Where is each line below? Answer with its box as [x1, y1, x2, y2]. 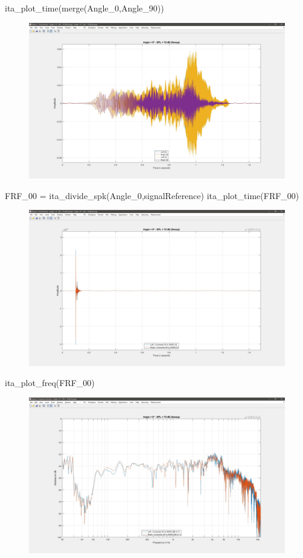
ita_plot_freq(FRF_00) [5, 376, 95, 389]
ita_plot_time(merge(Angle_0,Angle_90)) [5, 2, 164, 14]
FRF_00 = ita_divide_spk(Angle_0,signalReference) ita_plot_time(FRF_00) [5, 189, 299, 201]
